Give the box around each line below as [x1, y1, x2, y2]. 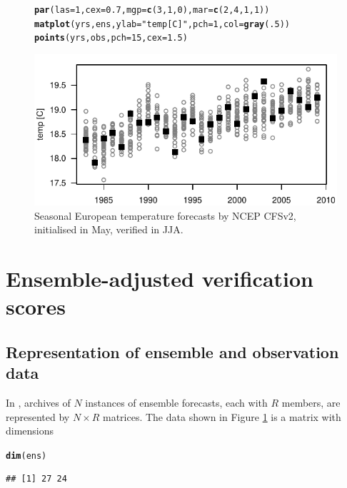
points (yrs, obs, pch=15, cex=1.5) [34, 33, 188, 44]
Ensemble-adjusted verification [6, 263, 313, 293]
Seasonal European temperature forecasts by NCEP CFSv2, [34, 208, 296, 223]
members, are [281, 395, 341, 410]
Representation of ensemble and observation [6, 340, 339, 362]
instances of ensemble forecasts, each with [85, 395, 268, 410]
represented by [6, 409, 70, 424]
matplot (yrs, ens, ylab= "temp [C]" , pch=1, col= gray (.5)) [34, 19, 290, 29]
